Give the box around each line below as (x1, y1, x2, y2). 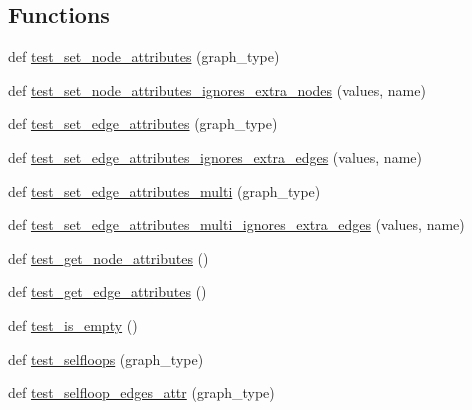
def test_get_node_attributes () (8, 247, 209, 268)
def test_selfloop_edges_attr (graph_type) (8, 382, 275, 403)
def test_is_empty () (8, 314, 138, 335)
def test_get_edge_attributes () (8, 281, 207, 302)
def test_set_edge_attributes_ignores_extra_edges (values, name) (8, 146, 422, 167)
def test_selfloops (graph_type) (8, 348, 204, 369)
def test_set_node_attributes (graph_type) (8, 46, 280, 67)
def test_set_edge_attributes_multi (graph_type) (8, 180, 321, 201)
